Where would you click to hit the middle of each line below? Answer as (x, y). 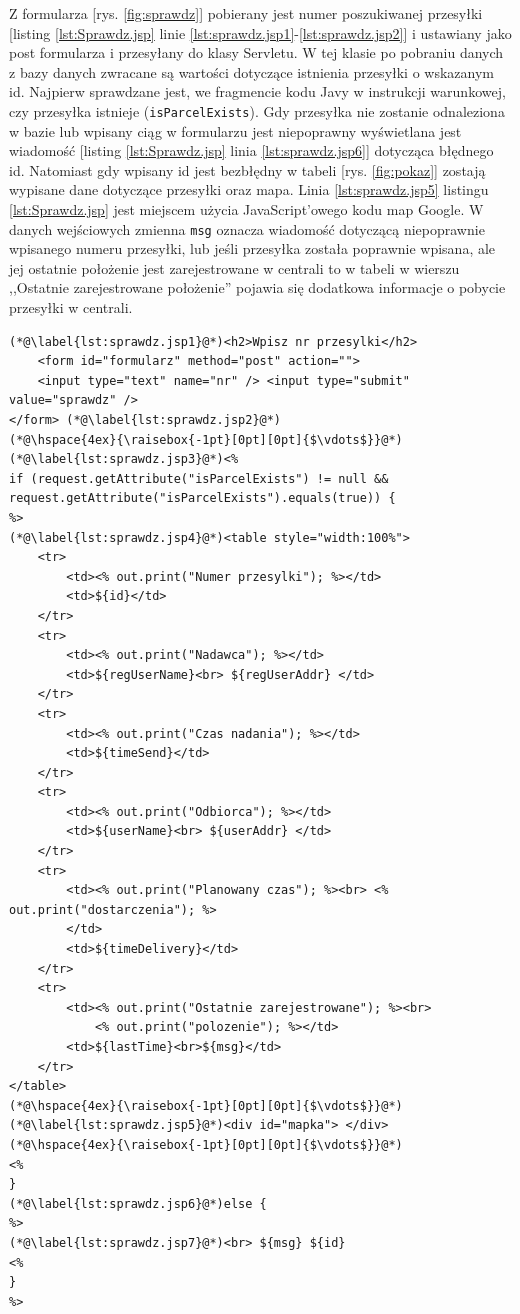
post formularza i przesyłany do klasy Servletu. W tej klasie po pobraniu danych (256, 52)
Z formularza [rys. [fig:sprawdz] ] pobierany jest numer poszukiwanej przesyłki (246, 13)
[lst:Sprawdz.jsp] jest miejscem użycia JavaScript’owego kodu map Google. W (246, 209)
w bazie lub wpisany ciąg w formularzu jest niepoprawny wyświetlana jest (235, 130)
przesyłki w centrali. (71, 307)
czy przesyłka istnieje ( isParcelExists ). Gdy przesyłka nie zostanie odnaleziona (257, 110)
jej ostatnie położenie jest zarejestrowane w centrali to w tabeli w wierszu (234, 267)
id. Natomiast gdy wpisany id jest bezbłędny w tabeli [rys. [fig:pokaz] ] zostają (247, 169)
